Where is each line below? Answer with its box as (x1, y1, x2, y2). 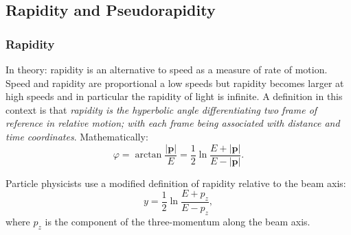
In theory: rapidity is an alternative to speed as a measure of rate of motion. (5, 62, 328, 76)
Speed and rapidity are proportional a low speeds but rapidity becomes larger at (5, 75, 344, 90)
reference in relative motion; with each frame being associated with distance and (5, 116, 340, 130)
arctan (135, 150, 162, 160)
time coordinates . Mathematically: (5, 129, 148, 143)
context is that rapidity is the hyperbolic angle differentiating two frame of (5, 102, 317, 116)
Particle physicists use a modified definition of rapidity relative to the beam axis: (5, 175, 346, 190)
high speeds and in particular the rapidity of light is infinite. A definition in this (5, 89, 343, 103)
